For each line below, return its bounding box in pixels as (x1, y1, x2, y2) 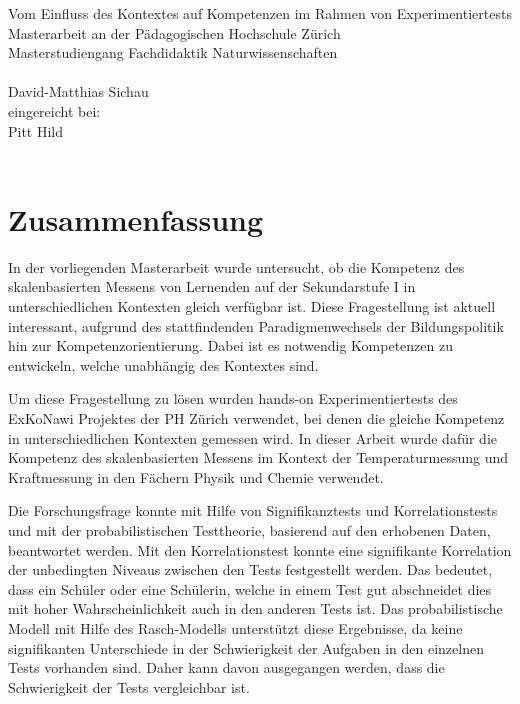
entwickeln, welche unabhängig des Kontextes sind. (8, 354, 319, 375)
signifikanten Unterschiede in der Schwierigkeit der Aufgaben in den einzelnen (8, 637, 484, 658)
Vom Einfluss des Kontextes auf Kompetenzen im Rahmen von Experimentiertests (8, 3, 512, 23)
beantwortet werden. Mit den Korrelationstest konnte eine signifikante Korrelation (8, 539, 512, 560)
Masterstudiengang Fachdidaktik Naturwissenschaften (8, 42, 338, 63)
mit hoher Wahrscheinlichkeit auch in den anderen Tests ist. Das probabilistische (8, 598, 503, 619)
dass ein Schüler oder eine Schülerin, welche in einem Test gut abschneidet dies (8, 578, 492, 599)
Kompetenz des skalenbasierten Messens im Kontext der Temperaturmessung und (8, 447, 509, 468)
